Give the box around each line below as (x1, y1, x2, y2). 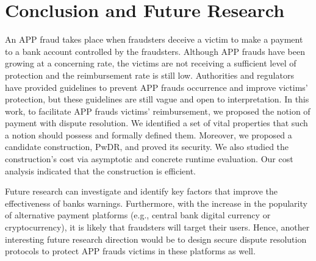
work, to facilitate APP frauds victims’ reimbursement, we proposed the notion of (5, 104, 311, 117)
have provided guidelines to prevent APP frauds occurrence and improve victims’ (5, 80, 308, 93)
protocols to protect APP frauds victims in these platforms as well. (5, 245, 256, 257)
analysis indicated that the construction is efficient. (5, 164, 196, 177)
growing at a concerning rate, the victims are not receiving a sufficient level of (5, 57, 296, 70)
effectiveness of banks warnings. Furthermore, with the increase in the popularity (5, 196, 307, 209)
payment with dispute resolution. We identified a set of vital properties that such (5, 116, 308, 129)
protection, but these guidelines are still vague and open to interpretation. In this (5, 93, 309, 105)
